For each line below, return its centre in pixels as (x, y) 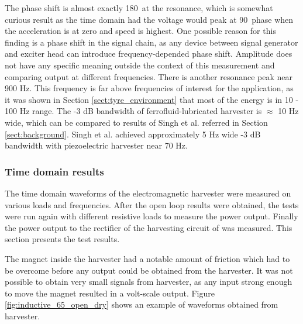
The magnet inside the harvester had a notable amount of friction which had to (147, 258)
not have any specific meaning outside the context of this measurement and (140, 65)
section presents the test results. (62, 239)
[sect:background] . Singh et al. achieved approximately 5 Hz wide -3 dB (133, 134)
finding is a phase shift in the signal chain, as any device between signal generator (151, 42)
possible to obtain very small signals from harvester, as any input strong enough (149, 282)
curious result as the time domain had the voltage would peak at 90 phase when (149, 19)
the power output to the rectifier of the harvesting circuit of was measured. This (149, 227)
